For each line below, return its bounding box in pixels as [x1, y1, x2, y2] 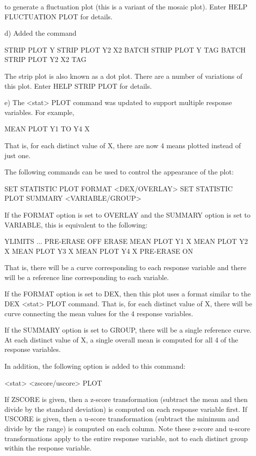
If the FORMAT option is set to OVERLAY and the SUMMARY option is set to [4, 209, 251, 220]
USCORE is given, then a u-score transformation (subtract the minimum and [4, 413, 239, 424]
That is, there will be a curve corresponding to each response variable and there [4, 262, 247, 273]
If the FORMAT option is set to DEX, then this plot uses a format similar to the [4, 288, 251, 299]
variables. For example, [4, 107, 75, 117]
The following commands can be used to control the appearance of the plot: [4, 167, 234, 177]
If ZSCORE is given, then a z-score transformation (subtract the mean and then [4, 394, 248, 404]
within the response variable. [4, 443, 92, 453]
